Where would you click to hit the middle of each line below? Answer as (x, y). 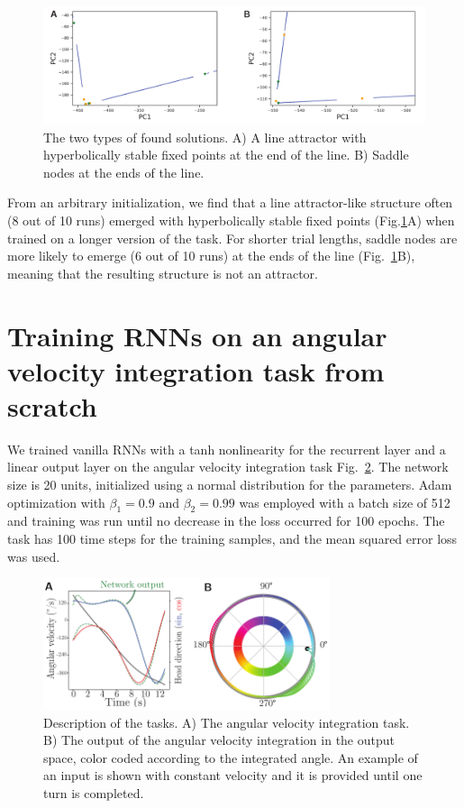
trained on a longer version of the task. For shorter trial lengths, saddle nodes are (232, 238)
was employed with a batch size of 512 (345, 502)
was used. (34, 556)
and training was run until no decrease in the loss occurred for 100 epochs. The (226, 521)
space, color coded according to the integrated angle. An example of (231, 757)
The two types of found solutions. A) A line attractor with (205, 137)
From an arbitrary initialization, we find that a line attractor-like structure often (230, 202)
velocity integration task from (196, 370)
